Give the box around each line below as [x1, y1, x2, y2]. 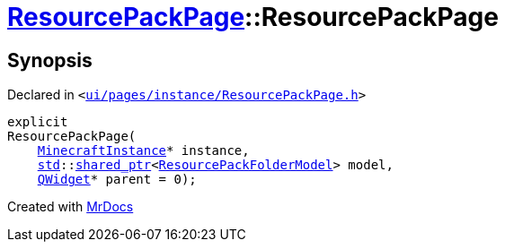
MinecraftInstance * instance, [37, 143, 250, 159]
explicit [7, 115, 68, 130]
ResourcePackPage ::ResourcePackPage [7, 2, 499, 32]
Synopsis [7, 48, 93, 72]
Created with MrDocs [7, 199, 134, 215]
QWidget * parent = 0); [37, 172, 197, 187]
